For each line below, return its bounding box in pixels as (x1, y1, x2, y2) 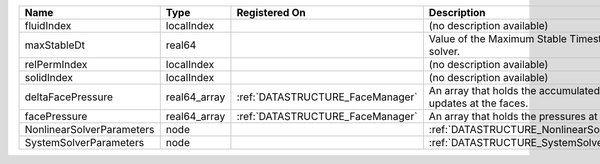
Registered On (236, 6, 306, 19)
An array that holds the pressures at (428, 110, 598, 123)
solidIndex (24, 71, 74, 84)
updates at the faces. (428, 96, 529, 110)
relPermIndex (24, 58, 88, 71)
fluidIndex (24, 19, 72, 32)
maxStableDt (24, 38, 85, 52)
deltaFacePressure (24, 90, 114, 104)
